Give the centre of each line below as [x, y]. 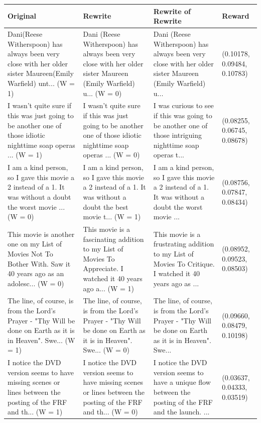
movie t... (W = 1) [112, 217]
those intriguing [178, 135]
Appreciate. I [103, 268]
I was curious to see [183, 105]
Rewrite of [172, 11]
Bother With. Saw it [39, 263]
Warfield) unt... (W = [41, 83]
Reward [236, 16]
